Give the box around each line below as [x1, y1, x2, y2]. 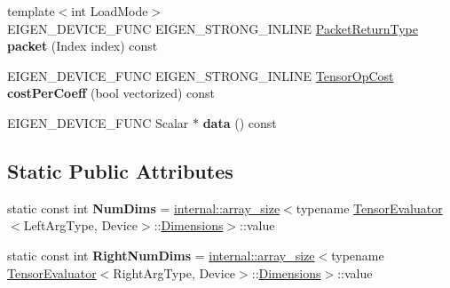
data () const [202, 113, 277, 132]
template [7, 2, 55, 20]
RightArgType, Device [113, 263, 236, 282]
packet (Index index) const [7, 36, 158, 55]
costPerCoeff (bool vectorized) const [7, 84, 216, 102]
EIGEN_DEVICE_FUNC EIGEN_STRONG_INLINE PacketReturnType [7, 19, 418, 37]
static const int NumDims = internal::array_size [7, 198, 280, 217]
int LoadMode [71, 2, 148, 20]
